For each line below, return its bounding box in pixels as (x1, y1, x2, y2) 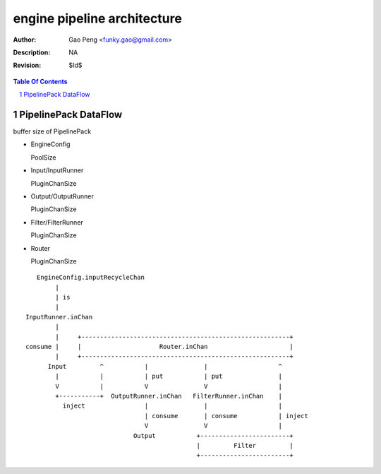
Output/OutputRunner (30, 191, 95, 201)
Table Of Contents (13, 77, 68, 85)
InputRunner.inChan (25, 313, 93, 321)
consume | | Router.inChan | (25, 343, 294, 351)
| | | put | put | (55, 372, 282, 381)
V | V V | (55, 382, 282, 390)
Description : (13, 48, 51, 57)
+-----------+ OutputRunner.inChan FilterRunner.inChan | (55, 392, 282, 400)
